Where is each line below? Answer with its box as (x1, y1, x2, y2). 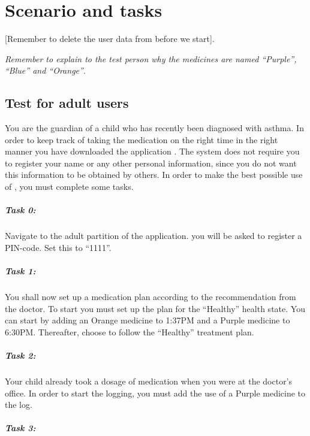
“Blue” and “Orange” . (5, 64, 86, 77)
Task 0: (5, 204, 36, 216)
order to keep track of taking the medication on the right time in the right (5, 133, 278, 146)
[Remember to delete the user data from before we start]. (5, 32, 215, 45)
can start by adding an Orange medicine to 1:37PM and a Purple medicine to (5, 314, 290, 326)
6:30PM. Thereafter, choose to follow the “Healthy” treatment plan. (5, 325, 254, 338)
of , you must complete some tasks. (5, 180, 134, 193)
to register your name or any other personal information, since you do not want (5, 156, 297, 169)
